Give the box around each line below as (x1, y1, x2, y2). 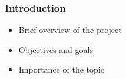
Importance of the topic (18, 63, 104, 75)
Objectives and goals (18, 43, 93, 55)
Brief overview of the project (18, 24, 122, 36)
